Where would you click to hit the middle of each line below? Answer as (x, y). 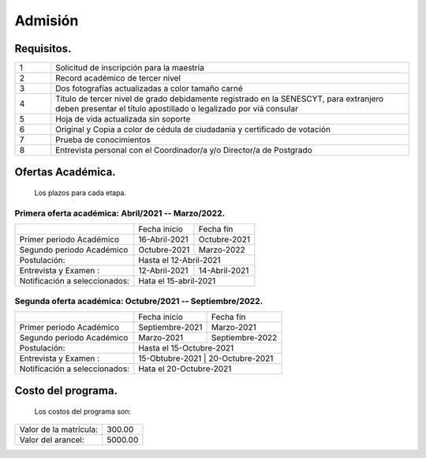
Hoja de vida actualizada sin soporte (123, 119)
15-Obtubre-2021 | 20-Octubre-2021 (206, 358)
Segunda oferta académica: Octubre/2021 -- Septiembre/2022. (139, 301)
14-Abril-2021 (224, 271)
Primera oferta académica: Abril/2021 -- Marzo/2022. (120, 213)
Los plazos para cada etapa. (80, 193)
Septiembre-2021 (170, 327)
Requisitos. (43, 49)
